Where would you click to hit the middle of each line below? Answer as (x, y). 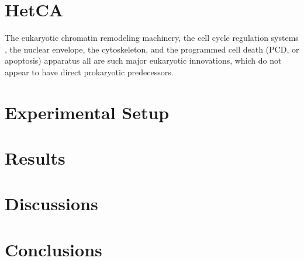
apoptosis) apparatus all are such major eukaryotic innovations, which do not (143, 60)
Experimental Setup (87, 112)
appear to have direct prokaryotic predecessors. (89, 72)
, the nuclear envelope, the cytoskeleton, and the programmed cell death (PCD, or (152, 49)
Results (35, 158)
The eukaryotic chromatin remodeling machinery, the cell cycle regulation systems (152, 38)
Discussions (51, 203)
